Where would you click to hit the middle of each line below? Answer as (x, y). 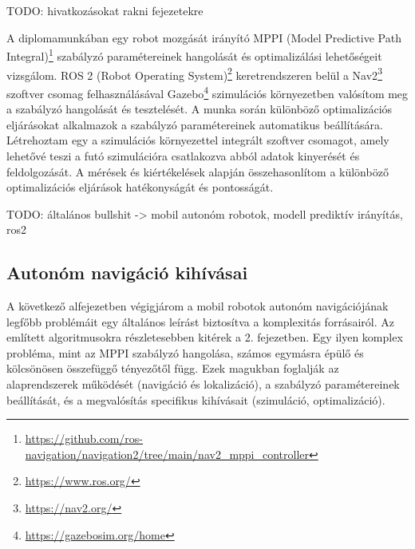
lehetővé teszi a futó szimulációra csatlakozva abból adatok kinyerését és (183, 155)
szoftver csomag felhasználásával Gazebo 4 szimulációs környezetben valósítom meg (207, 92)
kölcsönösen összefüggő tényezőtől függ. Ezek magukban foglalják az (173, 368)
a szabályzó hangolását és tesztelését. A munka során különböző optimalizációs (200, 109)
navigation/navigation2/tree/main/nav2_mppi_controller (167, 454)
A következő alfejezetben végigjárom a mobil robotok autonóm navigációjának (198, 306)
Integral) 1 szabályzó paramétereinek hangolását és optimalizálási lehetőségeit (194, 55)
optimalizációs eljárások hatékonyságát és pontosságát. (140, 187)
